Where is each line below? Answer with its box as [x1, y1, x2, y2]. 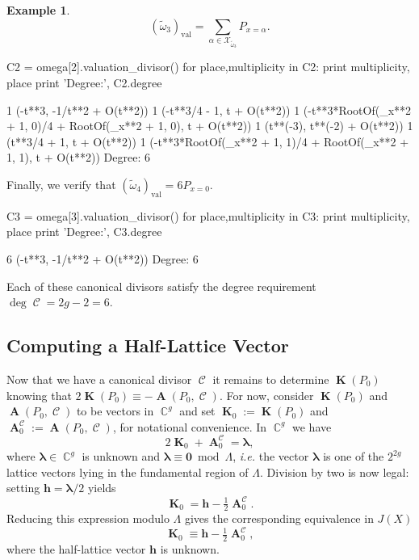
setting [6, 479, 40, 496]
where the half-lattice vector [6, 541, 146, 558]
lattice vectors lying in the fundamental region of [6, 463, 249, 480]
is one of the [323, 448, 384, 465]
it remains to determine [212, 370, 329, 387]
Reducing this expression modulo [6, 510, 170, 527]
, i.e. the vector [233, 448, 309, 465]
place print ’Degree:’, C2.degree [6, 74, 162, 91]
